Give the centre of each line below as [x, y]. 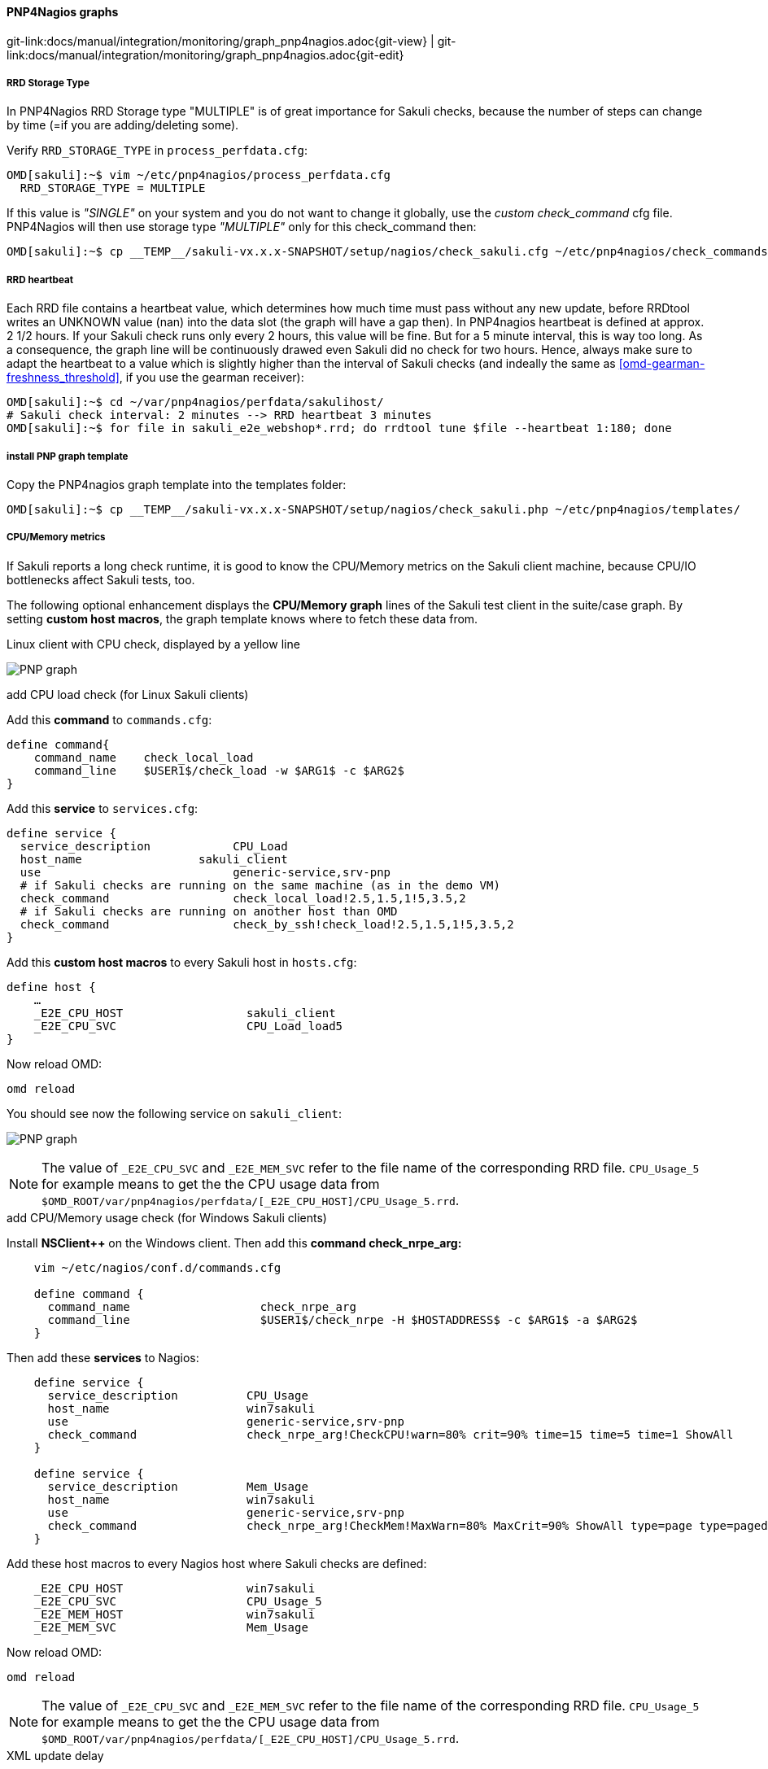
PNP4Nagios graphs [63, 12]
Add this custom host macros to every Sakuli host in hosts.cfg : [182, 962]
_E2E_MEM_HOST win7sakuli [175, 1614]
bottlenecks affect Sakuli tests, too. [101, 579]
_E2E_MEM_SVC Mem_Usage [171, 1627]
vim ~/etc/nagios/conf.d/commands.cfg [157, 1267]
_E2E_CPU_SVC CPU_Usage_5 [178, 1601]
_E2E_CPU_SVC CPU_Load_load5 [188, 1026]
